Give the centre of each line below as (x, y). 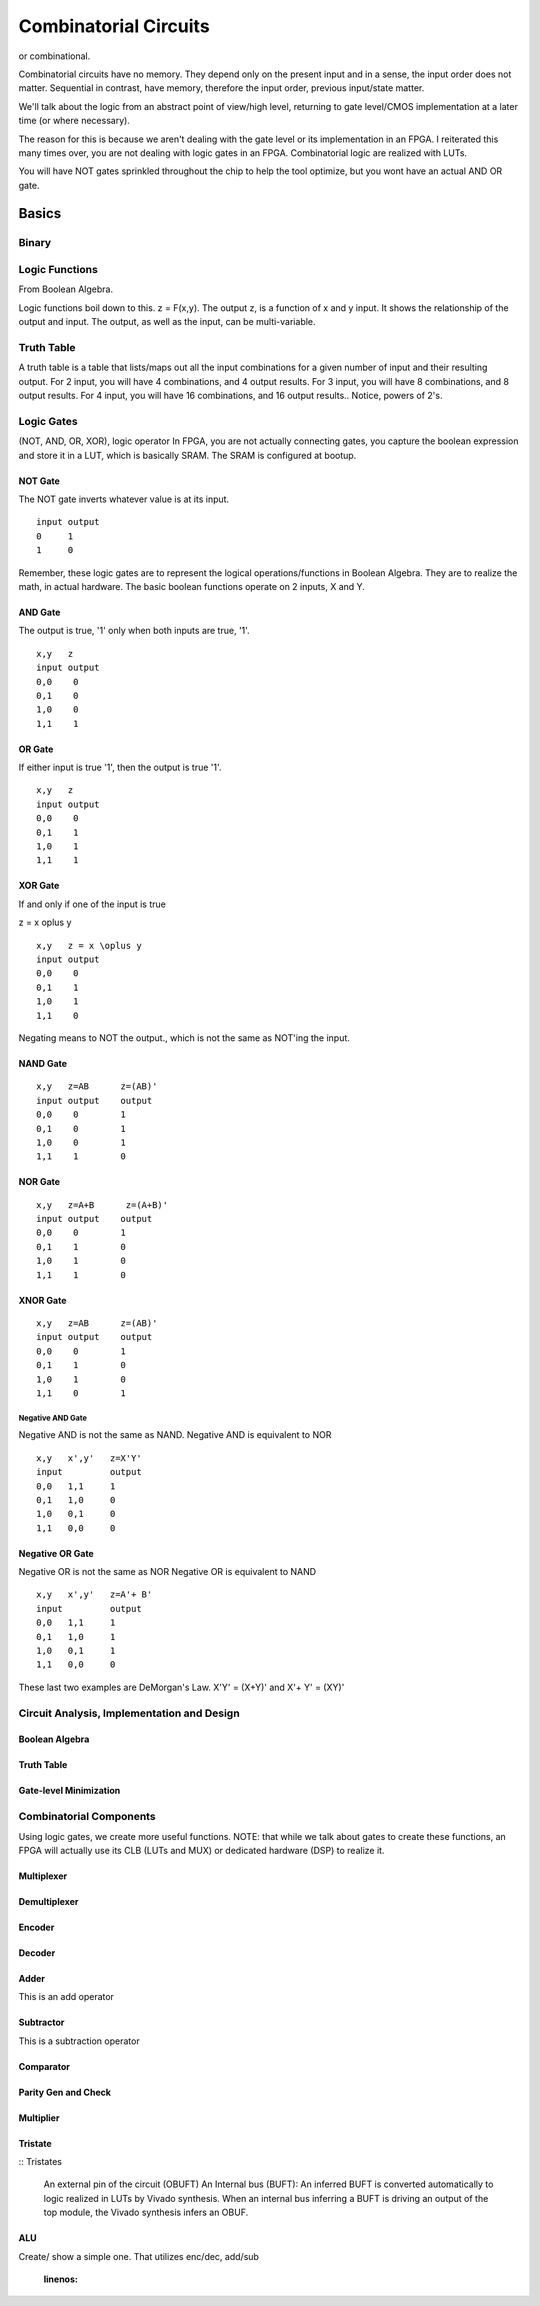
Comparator (44, 2066)
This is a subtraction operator (79, 2041)
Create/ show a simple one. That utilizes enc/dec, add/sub (139, 2256)
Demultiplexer (48, 1901)
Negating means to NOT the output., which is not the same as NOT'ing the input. (184, 1037)
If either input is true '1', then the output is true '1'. (120, 767)
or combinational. (54, 56)
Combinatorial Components (87, 1817)
